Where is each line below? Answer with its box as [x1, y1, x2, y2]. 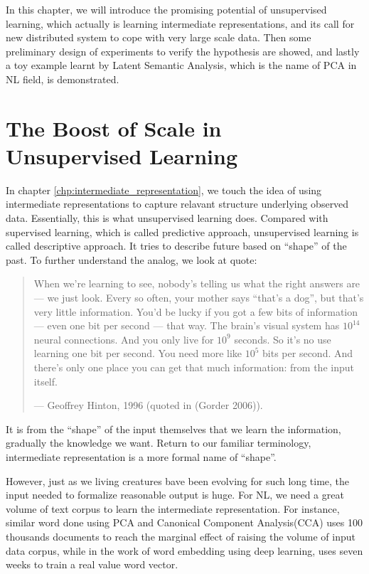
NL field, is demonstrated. [6, 71, 119, 86]
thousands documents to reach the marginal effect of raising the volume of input [6, 528, 355, 543]
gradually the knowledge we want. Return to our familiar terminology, [6, 435, 311, 450]
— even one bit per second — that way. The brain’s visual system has [33, 318, 340, 333]
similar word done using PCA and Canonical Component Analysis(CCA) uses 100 [6, 515, 363, 530]
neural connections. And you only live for [33, 331, 214, 346]
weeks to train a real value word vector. [6, 557, 178, 572]
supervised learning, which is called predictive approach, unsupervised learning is [6, 224, 359, 239]
